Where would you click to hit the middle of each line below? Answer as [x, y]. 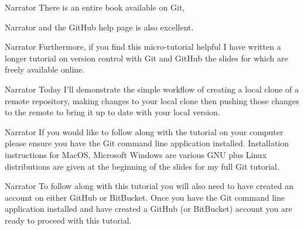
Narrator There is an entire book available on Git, [95, 7]
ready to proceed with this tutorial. [68, 220]
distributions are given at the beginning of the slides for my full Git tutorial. [142, 166]
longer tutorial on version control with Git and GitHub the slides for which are [146, 58]
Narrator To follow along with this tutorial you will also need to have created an [149, 186]
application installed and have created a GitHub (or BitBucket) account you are [148, 209]
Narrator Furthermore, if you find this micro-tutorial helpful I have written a [143, 47]
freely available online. [45, 69]
